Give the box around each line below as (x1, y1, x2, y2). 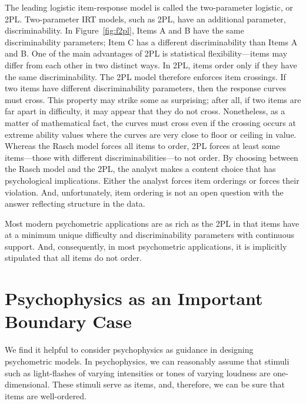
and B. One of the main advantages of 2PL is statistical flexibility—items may (5, 47, 288, 59)
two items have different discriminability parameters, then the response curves (5, 82, 287, 94)
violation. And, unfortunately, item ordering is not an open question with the (5, 186, 284, 198)
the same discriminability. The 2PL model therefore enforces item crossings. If (5, 70, 286, 82)
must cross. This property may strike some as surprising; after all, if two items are (5, 93, 301, 105)
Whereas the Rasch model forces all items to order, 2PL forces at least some (5, 140, 280, 152)
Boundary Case (5, 309, 132, 333)
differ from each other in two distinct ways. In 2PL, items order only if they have (5, 58, 297, 71)
